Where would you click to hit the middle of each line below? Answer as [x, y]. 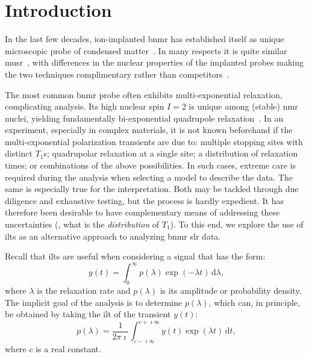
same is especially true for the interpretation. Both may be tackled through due [152, 189]
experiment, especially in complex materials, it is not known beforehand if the [149, 130]
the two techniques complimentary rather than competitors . [117, 74]
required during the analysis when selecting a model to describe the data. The [149, 177]
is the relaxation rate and [84, 290]
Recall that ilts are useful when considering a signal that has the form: [135, 256]
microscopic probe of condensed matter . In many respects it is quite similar [146, 50]
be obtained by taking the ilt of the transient [88, 314]
